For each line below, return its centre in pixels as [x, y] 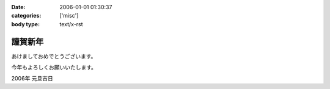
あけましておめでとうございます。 [54, 56]
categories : [26, 16]
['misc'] [69, 16]
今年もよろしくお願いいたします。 [54, 68]
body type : [25, 24]
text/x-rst [71, 24]
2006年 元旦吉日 [32, 79]
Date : [18, 7]
